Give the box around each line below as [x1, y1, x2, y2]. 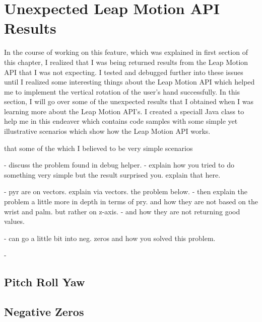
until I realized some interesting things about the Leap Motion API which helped [4, 76, 255, 87]
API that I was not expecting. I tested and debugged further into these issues [4, 66, 243, 77]
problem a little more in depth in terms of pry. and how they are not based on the [4, 196, 258, 207]
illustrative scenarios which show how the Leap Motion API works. [4, 126, 211, 136]
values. [4, 216, 25, 226]
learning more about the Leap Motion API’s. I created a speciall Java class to [4, 106, 244, 116]
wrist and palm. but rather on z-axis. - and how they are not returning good [4, 206, 240, 216]
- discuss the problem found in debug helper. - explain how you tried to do [4, 159, 234, 170]
